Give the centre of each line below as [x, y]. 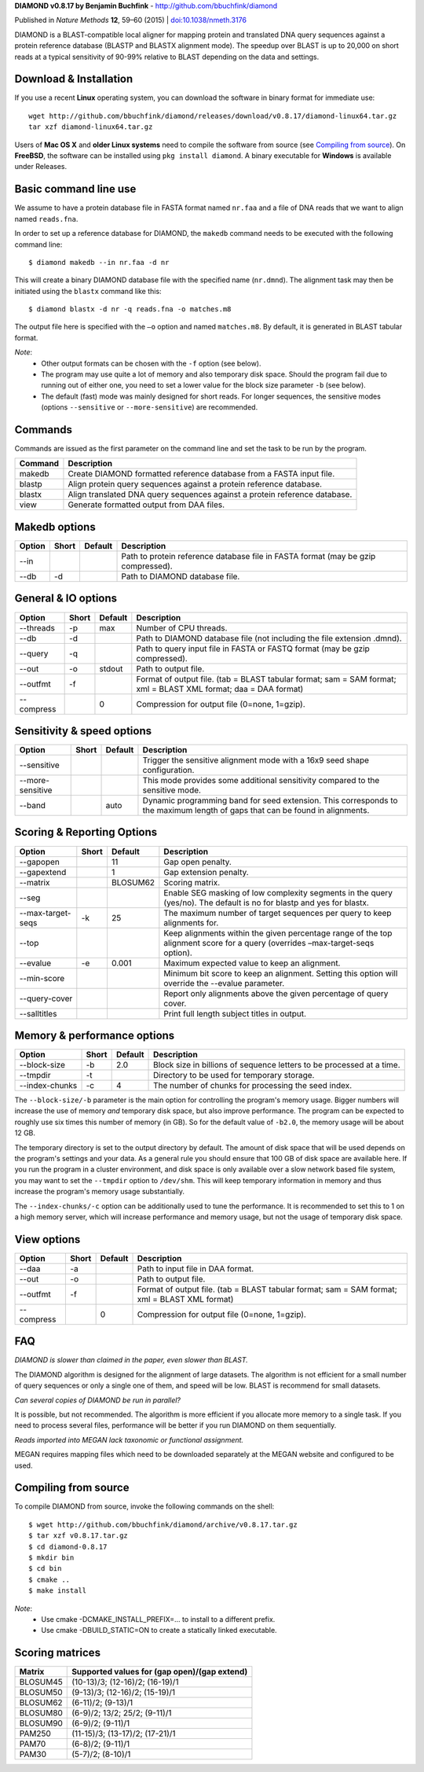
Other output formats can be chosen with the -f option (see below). [151, 363]
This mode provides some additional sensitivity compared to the [261, 781]
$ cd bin [45, 1569]
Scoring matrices [58, 1653]
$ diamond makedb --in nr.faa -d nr [99, 262]
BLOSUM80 [41, 1713]
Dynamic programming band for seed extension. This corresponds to [270, 800]
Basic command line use [75, 189]
